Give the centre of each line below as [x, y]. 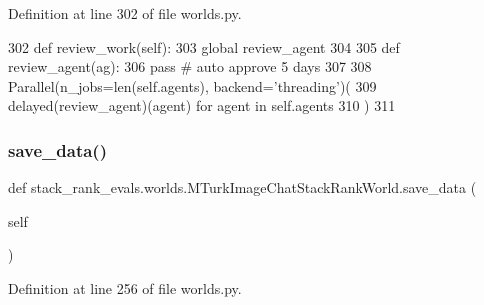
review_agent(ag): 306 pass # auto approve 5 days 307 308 [190, 66]
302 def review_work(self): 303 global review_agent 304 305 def [204, 46]
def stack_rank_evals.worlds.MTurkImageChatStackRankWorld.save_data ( [242, 187]
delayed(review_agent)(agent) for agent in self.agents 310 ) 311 [202, 105]
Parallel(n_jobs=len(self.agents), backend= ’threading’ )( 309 [192, 85]
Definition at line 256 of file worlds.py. [125, 287]
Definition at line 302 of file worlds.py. [125, 13]
